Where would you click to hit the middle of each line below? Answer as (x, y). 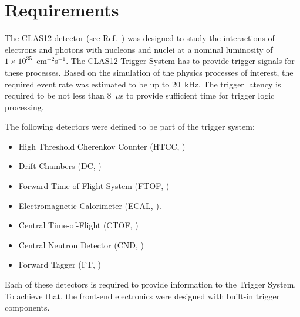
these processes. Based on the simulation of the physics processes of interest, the (149, 72)
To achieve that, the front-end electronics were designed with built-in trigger (142, 296)
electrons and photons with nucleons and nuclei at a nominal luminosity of (139, 49)
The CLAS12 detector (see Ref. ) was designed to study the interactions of (140, 38)
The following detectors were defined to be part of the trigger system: (130, 127)
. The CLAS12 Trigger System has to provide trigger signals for (180, 61)
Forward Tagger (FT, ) (60, 264)
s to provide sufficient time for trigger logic (197, 95)
